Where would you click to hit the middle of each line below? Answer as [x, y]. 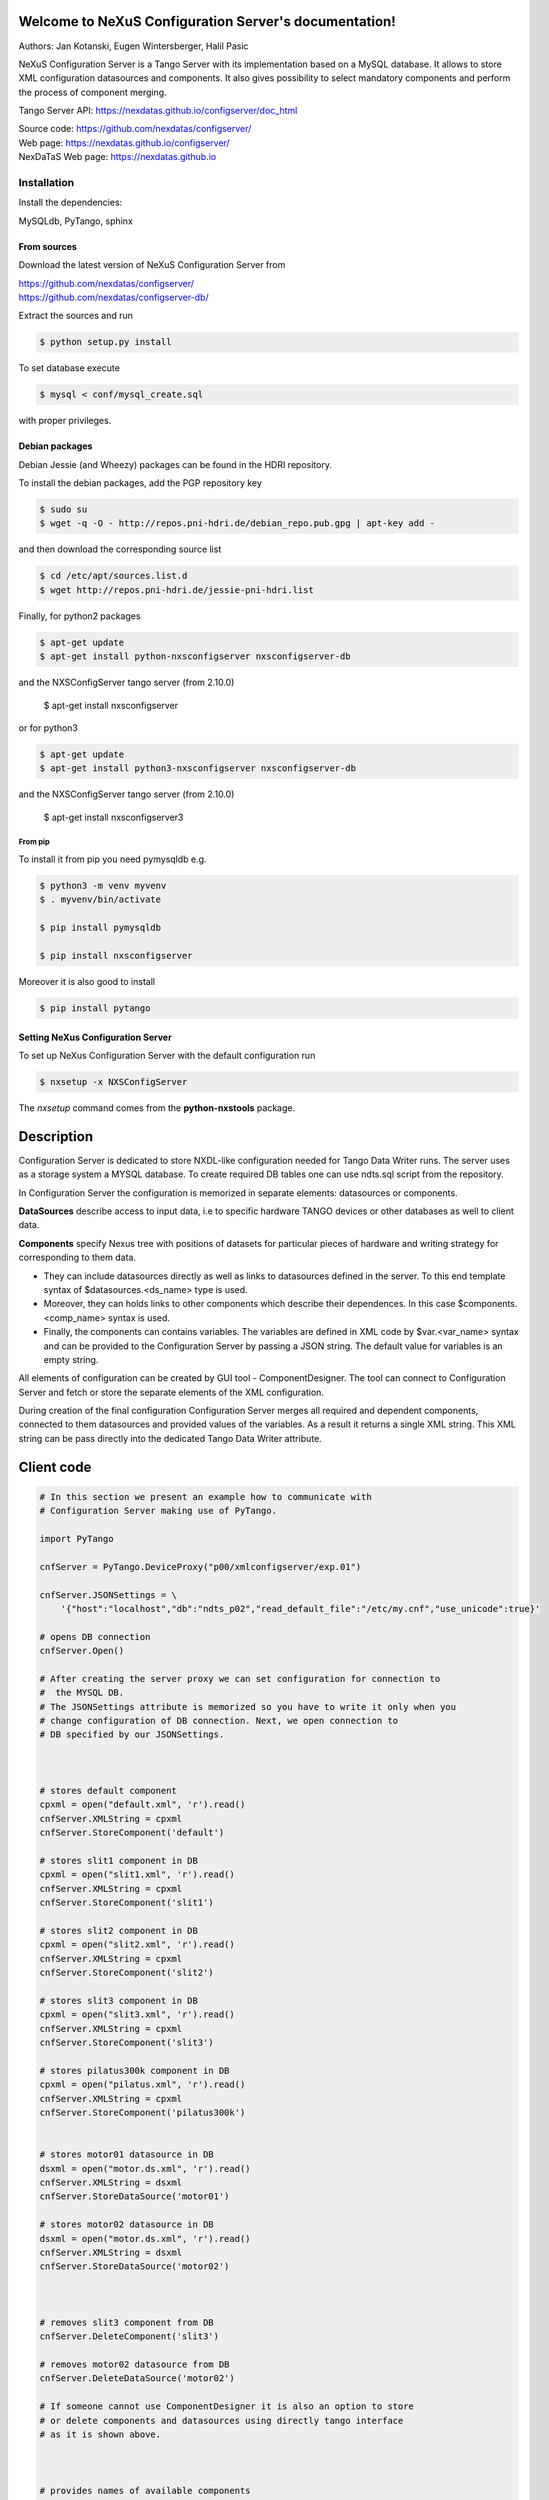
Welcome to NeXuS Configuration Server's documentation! [207, 21]
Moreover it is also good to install [86, 981]
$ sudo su [63, 509]
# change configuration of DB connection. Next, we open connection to [219, 1721]
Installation [46, 183]
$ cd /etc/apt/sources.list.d [113, 576]
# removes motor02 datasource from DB [134, 2364]
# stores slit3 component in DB [119, 2000]
